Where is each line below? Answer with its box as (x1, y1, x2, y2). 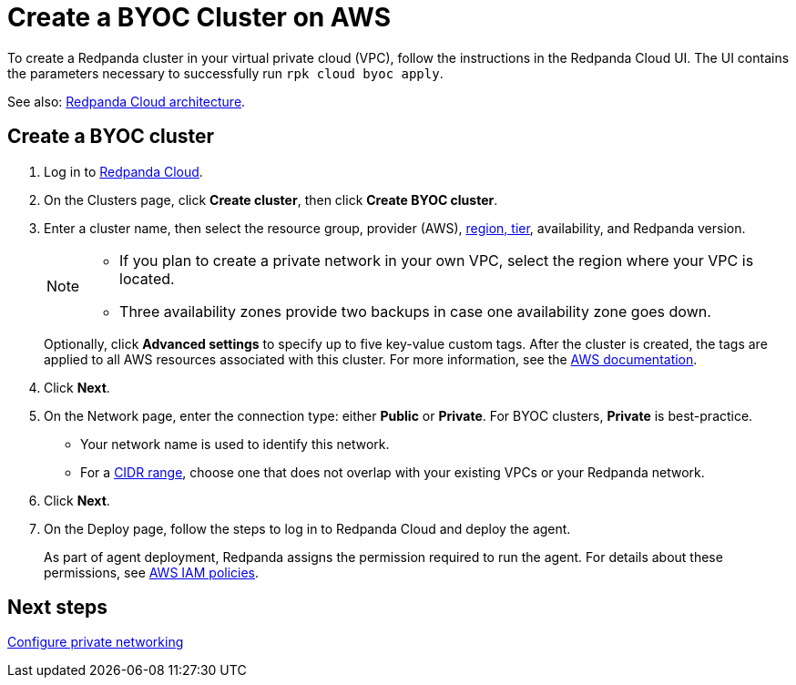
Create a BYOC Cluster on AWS (7, 2, 391, 33)
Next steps (7, 596, 107, 619)
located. (119, 269, 175, 288)
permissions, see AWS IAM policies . (44, 564, 260, 580)
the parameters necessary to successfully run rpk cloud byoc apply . (7, 65, 444, 81)
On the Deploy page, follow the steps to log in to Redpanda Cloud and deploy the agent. (44, 520, 571, 537)
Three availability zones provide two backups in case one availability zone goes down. (119, 302, 711, 321)
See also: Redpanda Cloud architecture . (7, 93, 246, 109)
